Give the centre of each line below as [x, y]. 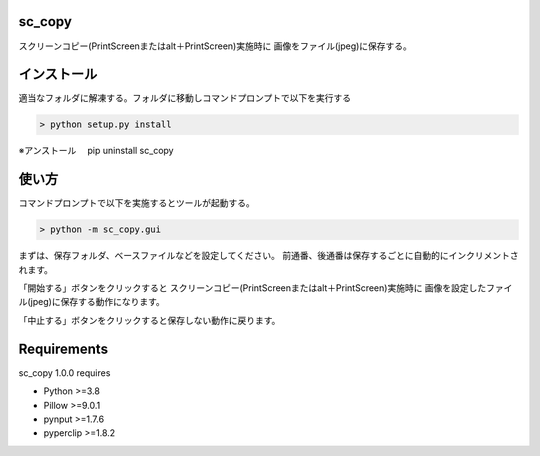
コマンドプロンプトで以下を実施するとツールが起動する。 [136, 203]
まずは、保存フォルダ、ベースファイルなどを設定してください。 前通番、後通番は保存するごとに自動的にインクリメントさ [268, 256]
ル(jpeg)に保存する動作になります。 [91, 302]
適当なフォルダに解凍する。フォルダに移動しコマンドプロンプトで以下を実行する [185, 98]
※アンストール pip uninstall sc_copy [96, 151]
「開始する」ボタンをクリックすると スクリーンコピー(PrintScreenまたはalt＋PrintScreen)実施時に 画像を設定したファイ [265, 288]
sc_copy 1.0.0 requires [64, 372]
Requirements [63, 348]
